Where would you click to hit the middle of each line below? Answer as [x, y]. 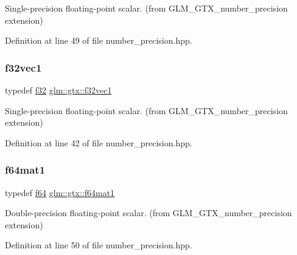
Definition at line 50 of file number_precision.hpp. [99, 245]
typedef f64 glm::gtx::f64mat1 [60, 192]
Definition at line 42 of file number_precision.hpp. [99, 142]
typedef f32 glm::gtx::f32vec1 [58, 90]
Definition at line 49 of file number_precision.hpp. [99, 40]
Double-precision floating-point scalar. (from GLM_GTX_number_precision [148, 213]
